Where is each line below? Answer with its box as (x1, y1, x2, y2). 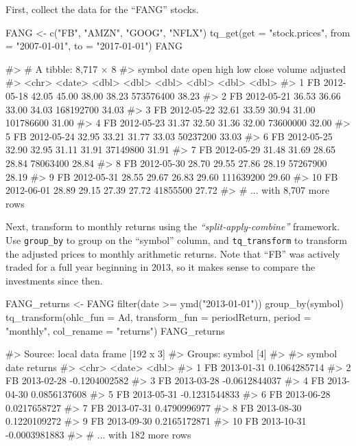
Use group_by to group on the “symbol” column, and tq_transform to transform (5, 232, 347, 247)
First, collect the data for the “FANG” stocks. (5, 2, 199, 16)
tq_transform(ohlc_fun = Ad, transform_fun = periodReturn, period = (5, 309, 311, 324)
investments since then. (5, 273, 103, 287)
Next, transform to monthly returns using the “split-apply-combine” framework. (5, 219, 340, 234)
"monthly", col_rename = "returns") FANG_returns (5, 323, 225, 337)
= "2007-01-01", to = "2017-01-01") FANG (5, 38, 183, 53)
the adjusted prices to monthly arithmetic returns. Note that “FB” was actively (5, 246, 340, 260)
